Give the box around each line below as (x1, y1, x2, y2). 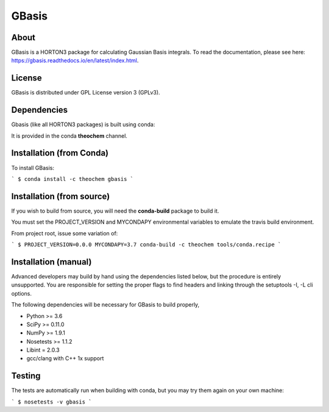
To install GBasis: (11, 164, 55, 171)
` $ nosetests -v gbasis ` (11, 398, 92, 405)
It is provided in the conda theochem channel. (11, 132, 128, 140)
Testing (11, 371, 41, 381)
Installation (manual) (11, 257, 92, 267)
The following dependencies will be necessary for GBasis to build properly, (11, 301, 200, 308)
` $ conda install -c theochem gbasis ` (11, 176, 134, 182)
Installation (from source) (11, 191, 110, 201)
